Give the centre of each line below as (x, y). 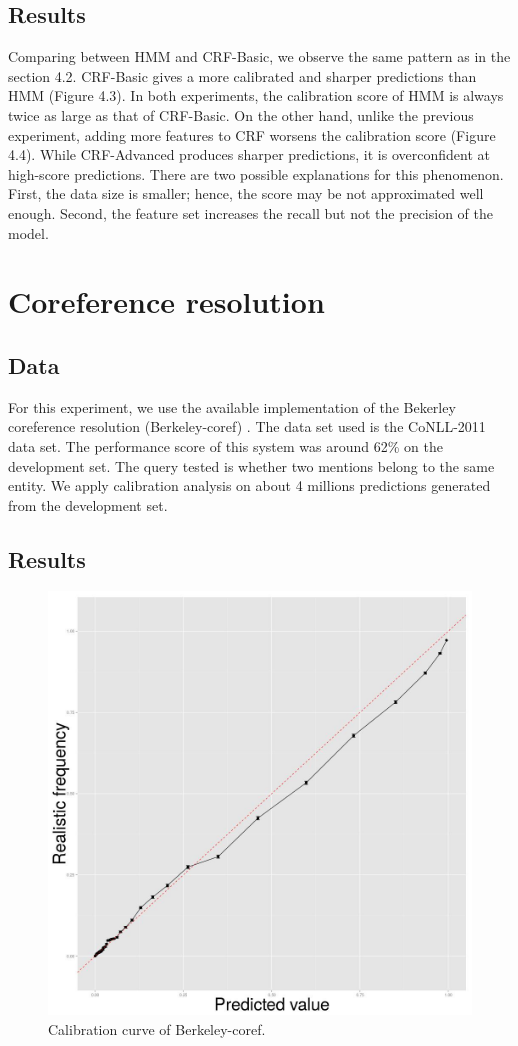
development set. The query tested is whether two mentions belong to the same (251, 465)
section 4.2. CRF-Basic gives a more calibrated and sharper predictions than (242, 75)
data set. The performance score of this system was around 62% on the (225, 445)
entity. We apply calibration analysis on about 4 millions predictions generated (249, 485)
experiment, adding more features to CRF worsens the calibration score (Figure (252, 134)
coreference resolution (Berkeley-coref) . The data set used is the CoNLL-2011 (247, 426)
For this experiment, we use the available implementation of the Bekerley (232, 406)
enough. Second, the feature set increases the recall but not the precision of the (251, 212)
